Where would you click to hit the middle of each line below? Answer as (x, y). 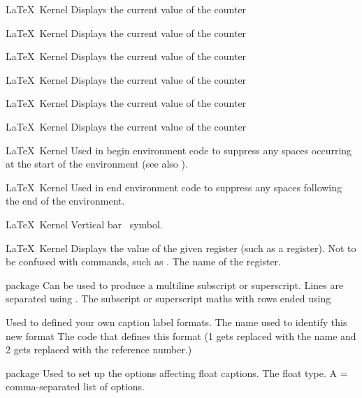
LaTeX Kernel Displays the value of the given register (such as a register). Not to (181, 248)
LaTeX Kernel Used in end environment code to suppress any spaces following (174, 187)
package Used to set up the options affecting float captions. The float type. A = (177, 373)
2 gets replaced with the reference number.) (99, 349)
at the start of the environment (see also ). (97, 164)
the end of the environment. (65, 201)
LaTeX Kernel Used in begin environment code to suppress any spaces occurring (179, 150)
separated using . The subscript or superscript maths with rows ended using (168, 298)
